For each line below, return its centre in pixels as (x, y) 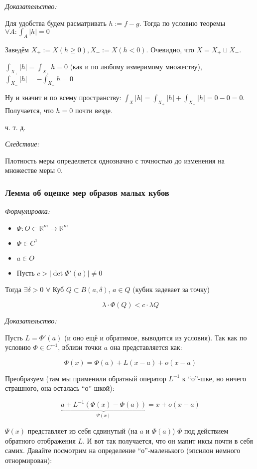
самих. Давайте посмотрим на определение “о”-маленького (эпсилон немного (123, 450)
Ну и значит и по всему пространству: (63, 97)
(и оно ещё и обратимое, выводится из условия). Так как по (155, 337)
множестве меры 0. (34, 170)
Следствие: (22, 144)
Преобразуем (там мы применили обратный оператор (86, 378)
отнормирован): (29, 460)
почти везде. (94, 110)
